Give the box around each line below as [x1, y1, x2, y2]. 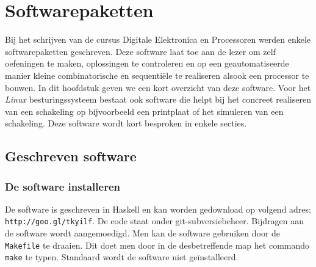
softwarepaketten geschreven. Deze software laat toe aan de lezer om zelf [5, 45, 276, 57]
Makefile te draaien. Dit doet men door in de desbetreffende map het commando [5, 238, 310, 251]
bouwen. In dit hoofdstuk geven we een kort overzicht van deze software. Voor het [5, 81, 311, 93]
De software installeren [5, 178, 120, 194]
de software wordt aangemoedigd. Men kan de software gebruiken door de [5, 227, 281, 240]
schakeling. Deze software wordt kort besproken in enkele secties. [5, 117, 247, 130]
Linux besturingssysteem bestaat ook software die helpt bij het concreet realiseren [5, 93, 311, 106]
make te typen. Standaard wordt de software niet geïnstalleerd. [5, 251, 239, 263]
